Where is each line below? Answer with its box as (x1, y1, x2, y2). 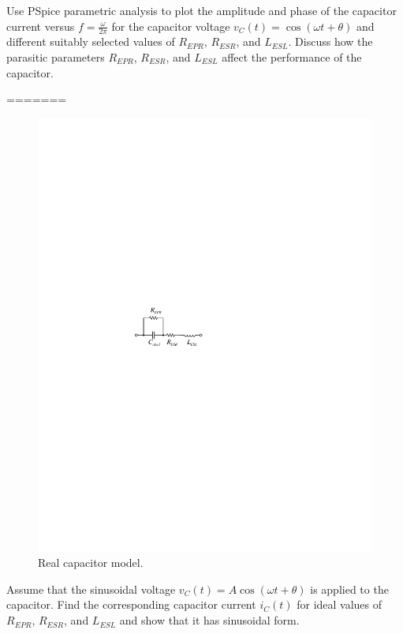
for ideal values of (297, 596, 382, 613)
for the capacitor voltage (111, 17, 230, 34)
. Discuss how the (288, 33, 373, 50)
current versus (6, 17, 75, 34)
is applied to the (310, 580, 389, 597)
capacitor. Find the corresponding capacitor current (6, 596, 256, 613)
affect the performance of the (222, 49, 362, 66)
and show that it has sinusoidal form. (119, 612, 300, 628)
